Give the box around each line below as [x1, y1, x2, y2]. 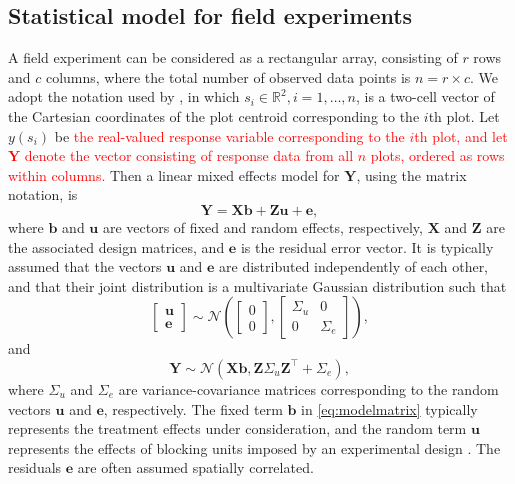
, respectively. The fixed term [103, 398, 283, 419]
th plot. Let [428, 105, 500, 126]
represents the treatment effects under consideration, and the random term [8, 418, 467, 439]
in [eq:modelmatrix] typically [301, 398, 478, 419]
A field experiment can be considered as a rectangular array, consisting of [8, 47, 458, 68]
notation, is [8, 184, 78, 205]
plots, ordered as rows [370, 145, 505, 166]
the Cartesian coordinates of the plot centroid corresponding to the [8, 105, 420, 126]
